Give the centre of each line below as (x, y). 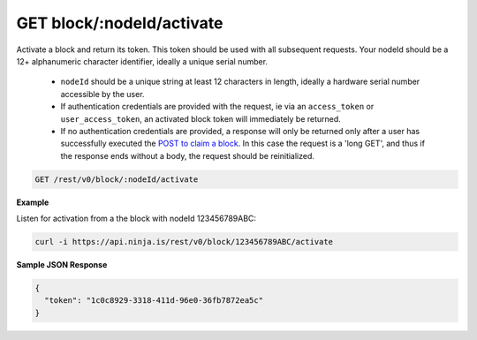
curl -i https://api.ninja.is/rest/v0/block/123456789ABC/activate (184, 242)
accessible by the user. (102, 94)
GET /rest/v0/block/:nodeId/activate (117, 179)
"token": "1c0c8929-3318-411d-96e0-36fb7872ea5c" (154, 301)
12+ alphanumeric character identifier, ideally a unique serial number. (142, 61)
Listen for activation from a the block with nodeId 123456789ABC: (136, 219)
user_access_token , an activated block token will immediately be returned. (201, 118)
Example (33, 202)
